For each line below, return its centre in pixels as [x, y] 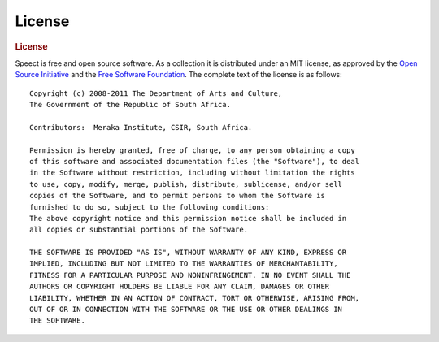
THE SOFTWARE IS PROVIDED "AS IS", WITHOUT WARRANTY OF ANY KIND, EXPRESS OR [188, 253]
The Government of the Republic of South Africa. [130, 104]
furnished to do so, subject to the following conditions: [150, 207]
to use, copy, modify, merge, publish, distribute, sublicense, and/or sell [186, 184]
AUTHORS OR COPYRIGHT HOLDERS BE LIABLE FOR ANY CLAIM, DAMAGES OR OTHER [180, 287]
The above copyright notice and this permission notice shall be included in [188, 218]
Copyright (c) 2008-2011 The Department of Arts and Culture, [156, 93]
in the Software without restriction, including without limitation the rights [192, 173]
